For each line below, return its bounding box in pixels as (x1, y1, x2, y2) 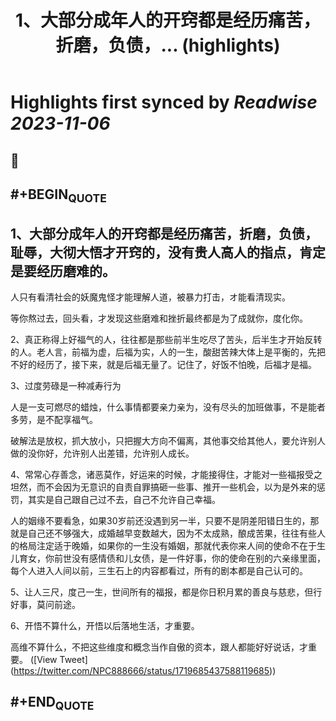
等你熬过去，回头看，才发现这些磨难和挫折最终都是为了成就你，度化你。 (10, 312, 308, 324)
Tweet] (59, 653, 88, 665)
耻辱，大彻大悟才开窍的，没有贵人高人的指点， (10, 244, 300, 261)
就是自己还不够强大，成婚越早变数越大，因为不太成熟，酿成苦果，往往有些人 (10, 527, 326, 539)
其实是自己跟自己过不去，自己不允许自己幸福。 (27, 493, 221, 505)
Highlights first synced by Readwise (10, 91, 318, 114)
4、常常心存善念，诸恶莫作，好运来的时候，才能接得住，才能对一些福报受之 (10, 468, 323, 480)
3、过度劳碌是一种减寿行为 (10, 379, 122, 391)
